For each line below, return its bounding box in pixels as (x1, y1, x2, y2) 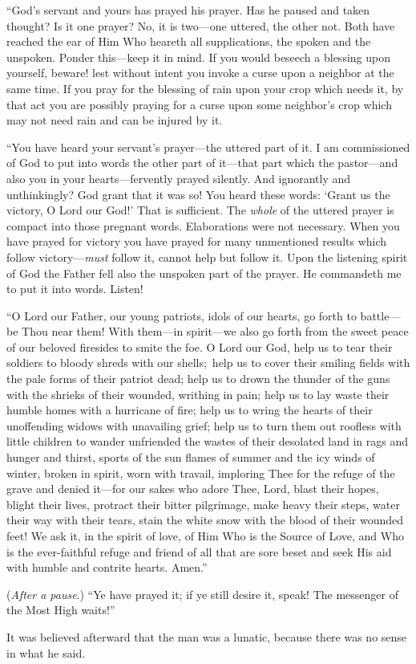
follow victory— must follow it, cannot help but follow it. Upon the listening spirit (6, 248, 408, 265)
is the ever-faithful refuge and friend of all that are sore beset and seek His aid (6, 543, 392, 560)
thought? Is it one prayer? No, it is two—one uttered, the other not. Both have (6, 17, 395, 34)
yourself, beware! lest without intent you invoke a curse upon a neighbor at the (6, 64, 394, 81)
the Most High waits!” (6, 601, 115, 618)
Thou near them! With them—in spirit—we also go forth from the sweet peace (22, 323, 409, 340)
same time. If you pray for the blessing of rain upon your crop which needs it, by (6, 79, 404, 96)
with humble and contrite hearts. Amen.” (6, 559, 208, 576)
